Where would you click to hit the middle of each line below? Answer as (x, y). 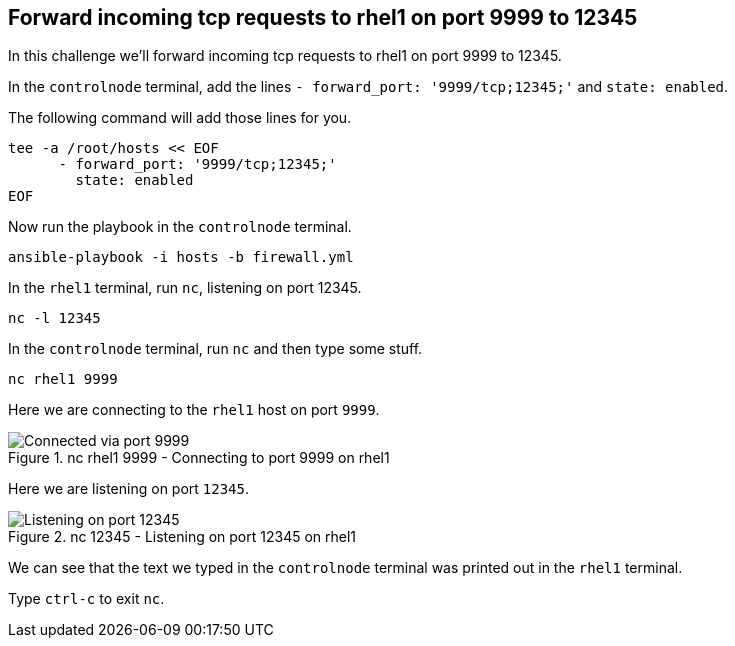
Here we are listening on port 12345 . (129, 489)
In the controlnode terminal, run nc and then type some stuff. (215, 349)
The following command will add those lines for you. (180, 118)
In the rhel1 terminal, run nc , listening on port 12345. (185, 288)
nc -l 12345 (54, 318)
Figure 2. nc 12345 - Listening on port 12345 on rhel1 (182, 537)
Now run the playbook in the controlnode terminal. (180, 227)
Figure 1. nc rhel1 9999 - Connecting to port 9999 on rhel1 (199, 458)
